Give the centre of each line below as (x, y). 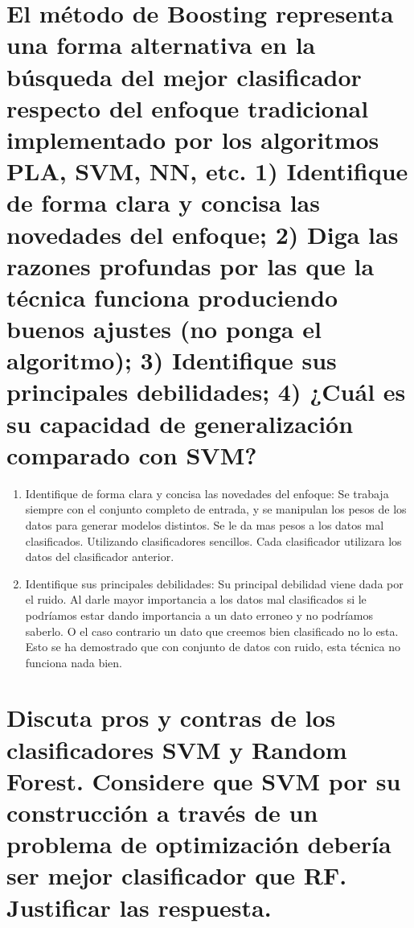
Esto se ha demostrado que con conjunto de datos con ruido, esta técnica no (213, 647)
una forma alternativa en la (161, 45)
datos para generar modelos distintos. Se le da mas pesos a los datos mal (205, 524)
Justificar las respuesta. (139, 907)
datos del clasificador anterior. (100, 557)
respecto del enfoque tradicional (188, 107)
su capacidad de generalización (180, 423)
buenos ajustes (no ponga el (164, 329)
